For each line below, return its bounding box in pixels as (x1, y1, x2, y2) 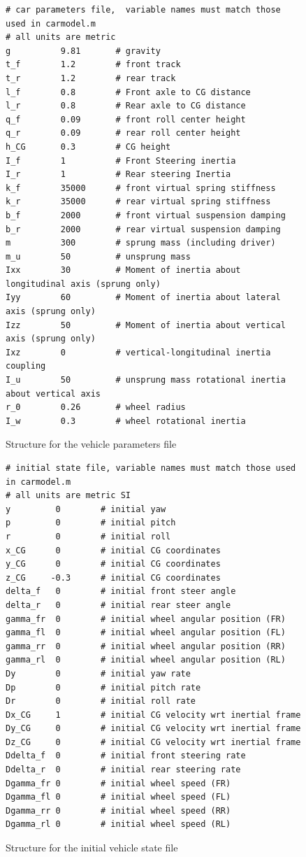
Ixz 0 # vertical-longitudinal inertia (6, 347, 271, 357)
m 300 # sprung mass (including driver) (6, 238, 276, 248)
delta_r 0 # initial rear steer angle (6, 600, 231, 610)
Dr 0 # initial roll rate (6, 696, 196, 707)
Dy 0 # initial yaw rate (6, 668, 191, 679)
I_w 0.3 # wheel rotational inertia (6, 416, 246, 426)
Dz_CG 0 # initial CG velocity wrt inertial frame (6, 737, 301, 747)
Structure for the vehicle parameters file (6, 437, 177, 451)
